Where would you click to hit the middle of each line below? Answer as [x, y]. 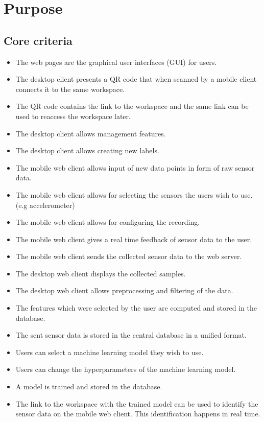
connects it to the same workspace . [70, 89]
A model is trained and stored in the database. [89, 386]
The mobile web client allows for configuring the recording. [108, 222]
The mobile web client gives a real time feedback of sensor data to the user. [134, 239]
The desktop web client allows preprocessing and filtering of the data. [124, 290]
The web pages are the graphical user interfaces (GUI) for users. [116, 62]
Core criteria [38, 40]
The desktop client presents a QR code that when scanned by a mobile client [136, 79]
